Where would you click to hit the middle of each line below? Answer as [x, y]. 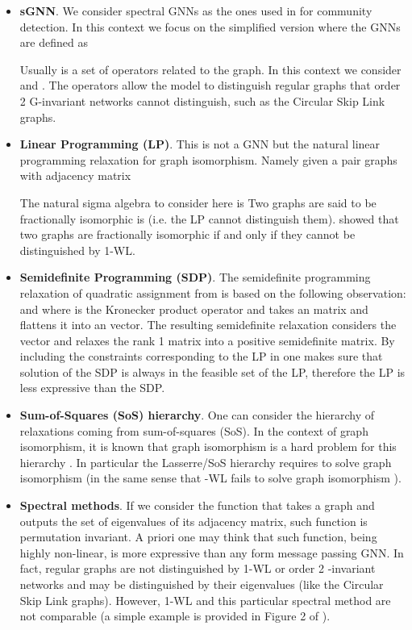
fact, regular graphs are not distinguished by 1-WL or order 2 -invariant [198, 568]
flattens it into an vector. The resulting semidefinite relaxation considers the [208, 325]
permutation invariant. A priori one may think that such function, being [198, 537]
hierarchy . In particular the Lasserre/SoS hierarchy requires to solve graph [206, 462]
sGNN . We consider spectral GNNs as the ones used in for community [196, 10]
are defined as [54, 42]
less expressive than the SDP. [92, 388]
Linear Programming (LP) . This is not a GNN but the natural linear [200, 144]
